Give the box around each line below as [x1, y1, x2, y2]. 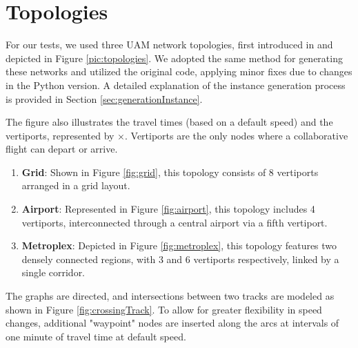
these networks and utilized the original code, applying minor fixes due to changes [6, 64, 352, 79]
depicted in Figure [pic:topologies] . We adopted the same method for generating [6, 50, 343, 65]
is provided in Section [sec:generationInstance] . [6, 91, 203, 106]
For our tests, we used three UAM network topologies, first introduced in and [6, 37, 333, 52]
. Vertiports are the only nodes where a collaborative [125, 128, 348, 142]
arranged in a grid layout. [21, 178, 130, 193]
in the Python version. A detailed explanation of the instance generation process [6, 77, 346, 92]
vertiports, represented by [6, 128, 115, 142]
